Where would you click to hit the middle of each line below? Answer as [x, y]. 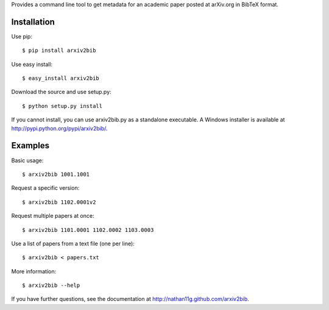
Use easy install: [32, 64]
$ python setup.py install [62, 106]
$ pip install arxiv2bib [59, 51]
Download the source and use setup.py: [62, 92]
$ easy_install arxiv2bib [61, 78]
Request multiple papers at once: [53, 216]
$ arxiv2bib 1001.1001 [56, 174]
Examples [30, 146]
